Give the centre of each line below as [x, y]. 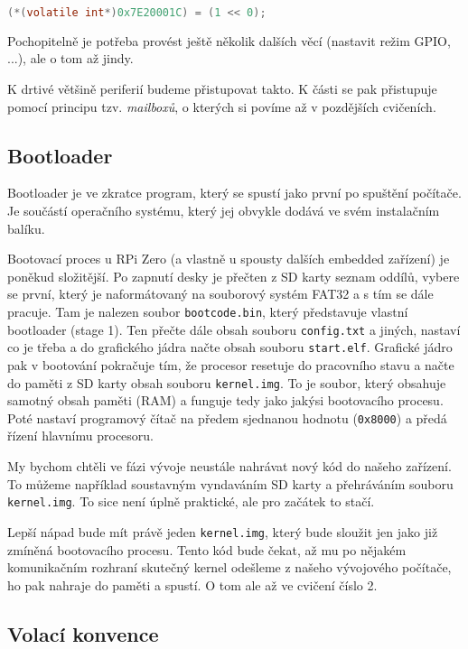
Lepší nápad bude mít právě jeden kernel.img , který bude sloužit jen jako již [223, 531]
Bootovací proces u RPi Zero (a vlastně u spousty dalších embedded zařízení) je [229, 259]
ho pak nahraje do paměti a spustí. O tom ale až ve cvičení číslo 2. [192, 584]
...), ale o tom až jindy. [70, 58]
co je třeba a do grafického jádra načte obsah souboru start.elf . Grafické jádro [230, 347]
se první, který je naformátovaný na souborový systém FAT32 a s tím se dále [220, 294]
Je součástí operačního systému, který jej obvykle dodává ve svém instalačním [224, 211]
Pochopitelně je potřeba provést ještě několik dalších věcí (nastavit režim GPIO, [229, 40]
